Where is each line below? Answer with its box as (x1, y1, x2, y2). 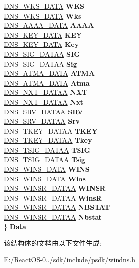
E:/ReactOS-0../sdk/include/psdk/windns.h (4, 254, 136, 264)
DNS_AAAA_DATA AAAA (4, 20, 94, 30)
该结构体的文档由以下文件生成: (4, 238, 101, 248)
